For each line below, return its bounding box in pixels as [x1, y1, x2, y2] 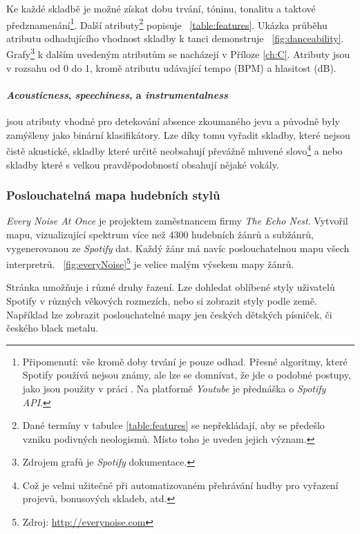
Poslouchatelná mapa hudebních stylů [6, 187, 220, 204]
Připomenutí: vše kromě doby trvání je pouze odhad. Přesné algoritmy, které [22, 354, 348, 368]
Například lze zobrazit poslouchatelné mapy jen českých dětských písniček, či [6, 307, 332, 321]
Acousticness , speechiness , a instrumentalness [6, 87, 228, 102]
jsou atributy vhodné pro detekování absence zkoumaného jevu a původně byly [6, 114, 340, 128]
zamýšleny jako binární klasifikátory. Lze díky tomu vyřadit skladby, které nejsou [6, 127, 350, 142]
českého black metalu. [6, 321, 99, 335]
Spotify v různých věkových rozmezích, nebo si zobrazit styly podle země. [6, 293, 317, 307]
